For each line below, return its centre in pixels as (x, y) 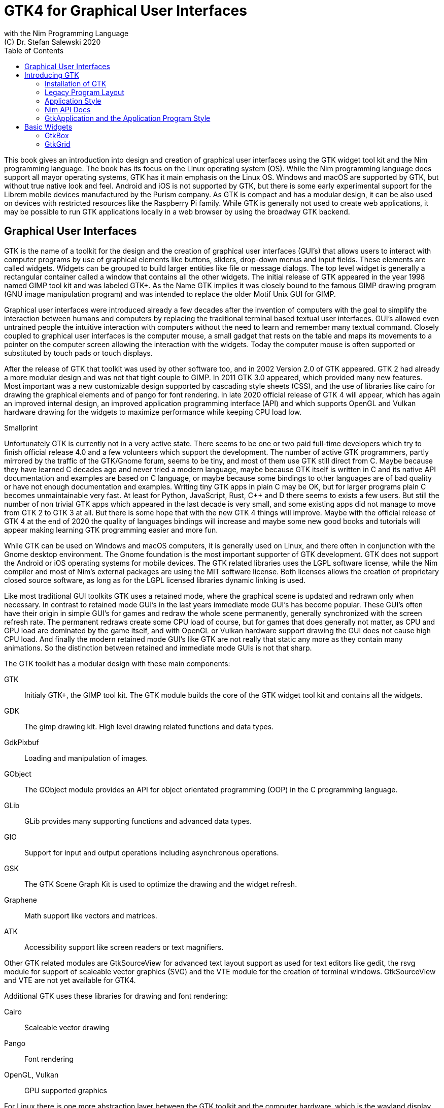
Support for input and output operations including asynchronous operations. (152, 852)
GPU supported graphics (66, 1090)
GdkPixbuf (22, 742)
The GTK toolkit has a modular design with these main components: (117, 663)
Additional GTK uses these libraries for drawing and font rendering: (116, 996)
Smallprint (21, 427)
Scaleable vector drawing (67, 1027)
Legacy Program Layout (84, 92)
